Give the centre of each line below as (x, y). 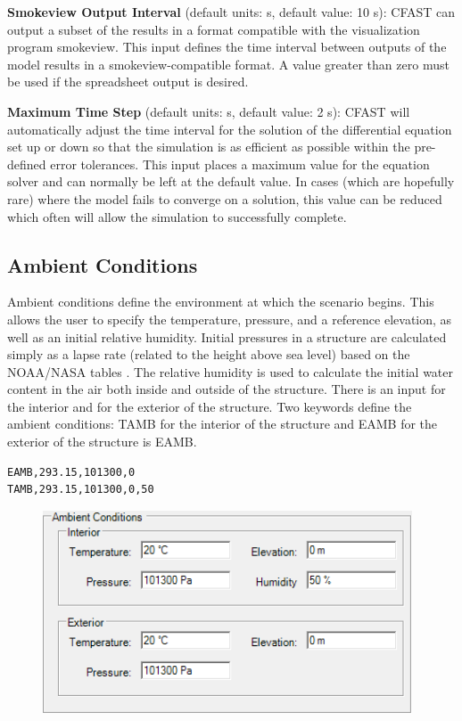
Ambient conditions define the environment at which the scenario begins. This (221, 302)
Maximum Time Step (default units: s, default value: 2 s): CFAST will (209, 111)
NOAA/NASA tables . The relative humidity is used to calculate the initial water (231, 371)
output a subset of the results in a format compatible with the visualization (214, 29)
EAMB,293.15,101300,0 (71, 472)
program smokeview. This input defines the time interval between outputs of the (227, 47)
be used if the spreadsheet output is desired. (128, 82)
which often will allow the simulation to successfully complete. (177, 216)
